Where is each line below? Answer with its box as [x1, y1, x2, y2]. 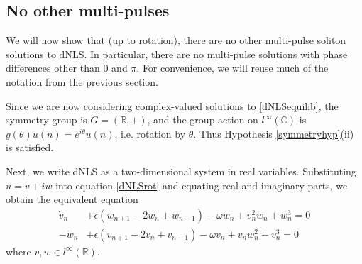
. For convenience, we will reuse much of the [136, 60, 329, 75]
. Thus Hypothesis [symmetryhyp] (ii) [193, 126, 354, 141]
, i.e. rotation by [114, 126, 186, 141]
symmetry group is [6, 112, 87, 127]
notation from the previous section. [6, 74, 158, 89]
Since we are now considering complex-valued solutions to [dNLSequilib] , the [6, 98, 339, 113]
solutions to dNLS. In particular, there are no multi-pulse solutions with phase [6, 46, 348, 61]
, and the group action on [147, 112, 258, 127]
